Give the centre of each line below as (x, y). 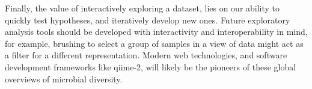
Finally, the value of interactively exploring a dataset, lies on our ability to (142, 8)
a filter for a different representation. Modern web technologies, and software (146, 55)
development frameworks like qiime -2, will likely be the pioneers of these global (151, 66)
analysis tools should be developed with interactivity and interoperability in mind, (156, 32)
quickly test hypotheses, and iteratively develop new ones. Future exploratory (148, 20)
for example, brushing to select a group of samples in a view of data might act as (154, 43)
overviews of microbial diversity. (64, 78)
